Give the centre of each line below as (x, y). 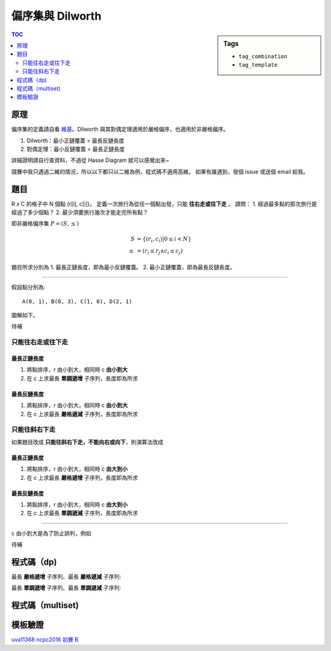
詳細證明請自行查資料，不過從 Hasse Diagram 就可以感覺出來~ (90, 160)
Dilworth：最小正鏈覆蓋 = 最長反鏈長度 (75, 141)
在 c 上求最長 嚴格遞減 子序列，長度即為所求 (82, 414)
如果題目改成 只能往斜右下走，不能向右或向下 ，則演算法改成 (87, 442)
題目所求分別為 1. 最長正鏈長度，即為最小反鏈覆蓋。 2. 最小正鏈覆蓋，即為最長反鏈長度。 (124, 267)
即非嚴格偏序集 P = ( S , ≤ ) (45, 223)
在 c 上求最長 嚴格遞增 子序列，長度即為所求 (82, 477)
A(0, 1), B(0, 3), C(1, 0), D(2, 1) (77, 301)
